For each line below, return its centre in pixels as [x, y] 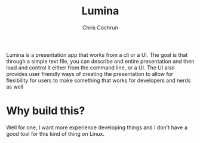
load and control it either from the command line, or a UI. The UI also [90, 68]
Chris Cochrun [100, 28]
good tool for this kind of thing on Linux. [55, 133]
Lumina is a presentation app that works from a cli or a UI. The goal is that [97, 54]
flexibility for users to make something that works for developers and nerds [99, 80]
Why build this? [46, 111]
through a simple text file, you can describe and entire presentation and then [100, 61]
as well [15, 86]
